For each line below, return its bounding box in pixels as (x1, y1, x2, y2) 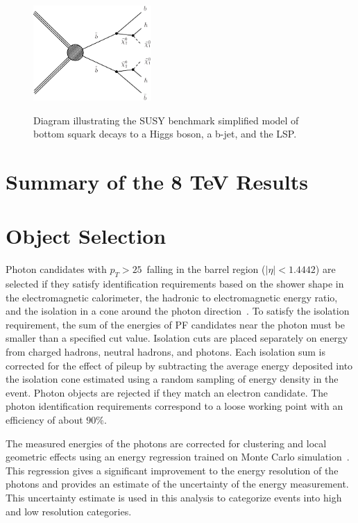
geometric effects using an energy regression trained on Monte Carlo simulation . (6, 449, 350, 464)
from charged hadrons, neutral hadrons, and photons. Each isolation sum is (6, 344, 325, 358)
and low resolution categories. (6, 504, 132, 518)
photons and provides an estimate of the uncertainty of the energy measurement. (6, 476, 349, 491)
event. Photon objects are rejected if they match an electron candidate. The (6, 385, 328, 399)
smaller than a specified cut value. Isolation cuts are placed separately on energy (6, 331, 348, 345)
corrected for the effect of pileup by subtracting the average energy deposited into (6, 358, 353, 372)
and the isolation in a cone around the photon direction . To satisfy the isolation (6, 304, 350, 318)
